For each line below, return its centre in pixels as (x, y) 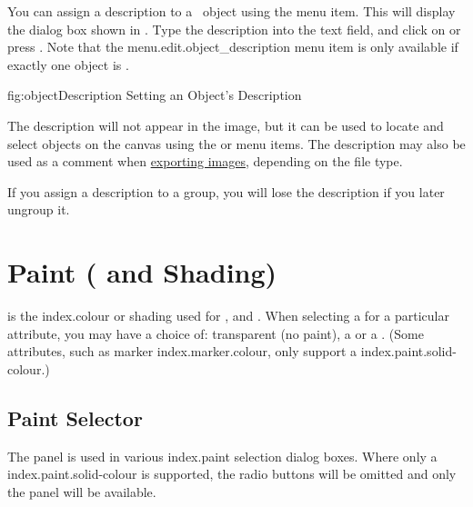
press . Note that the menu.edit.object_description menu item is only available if (233, 47)
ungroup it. (39, 209)
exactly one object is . (68, 64)
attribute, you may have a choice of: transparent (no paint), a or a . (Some (216, 333)
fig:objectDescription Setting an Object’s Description (155, 95)
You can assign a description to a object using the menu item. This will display (231, 11)
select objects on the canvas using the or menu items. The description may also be (236, 143)
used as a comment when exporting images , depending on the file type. (205, 161)
